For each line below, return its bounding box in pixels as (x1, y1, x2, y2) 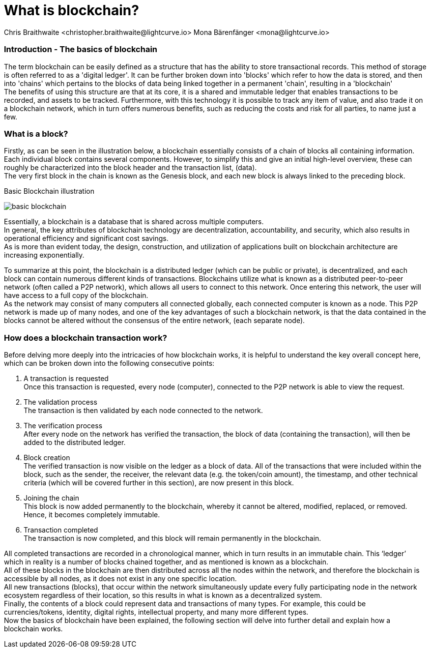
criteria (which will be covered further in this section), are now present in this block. (24, 478, 294, 487)
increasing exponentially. (4, 251, 85, 260)
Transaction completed (24, 526, 98, 534)
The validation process (24, 398, 97, 406)
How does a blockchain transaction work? (4, 332, 167, 343)
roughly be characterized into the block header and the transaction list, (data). (4, 163, 257, 172)
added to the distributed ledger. (24, 438, 126, 446)
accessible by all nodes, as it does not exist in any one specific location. (4, 574, 237, 583)
